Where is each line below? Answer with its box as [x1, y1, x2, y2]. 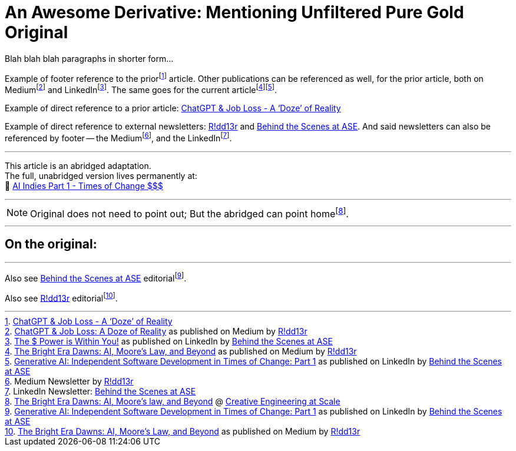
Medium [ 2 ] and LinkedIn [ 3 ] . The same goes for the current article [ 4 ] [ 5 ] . [5, 83, 277, 95]
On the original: [5, 237, 97, 252]
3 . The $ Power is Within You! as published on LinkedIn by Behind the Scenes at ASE [5, 336, 333, 347]
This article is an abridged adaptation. [5, 160, 151, 171]
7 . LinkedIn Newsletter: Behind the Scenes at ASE [5, 386, 196, 397]
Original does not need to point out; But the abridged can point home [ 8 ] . [30, 205, 349, 220]
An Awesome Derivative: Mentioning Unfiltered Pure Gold [5, 2, 464, 22]
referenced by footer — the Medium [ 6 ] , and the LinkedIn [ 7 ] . [5, 131, 232, 143]
